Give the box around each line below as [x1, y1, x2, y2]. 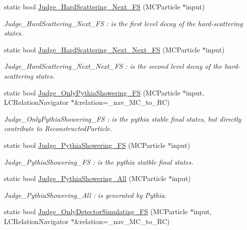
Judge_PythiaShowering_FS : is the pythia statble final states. [4, 156, 194, 167]
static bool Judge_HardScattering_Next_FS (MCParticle [4, 1, 180, 11]
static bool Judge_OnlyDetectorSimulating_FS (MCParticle [4, 206, 188, 217]
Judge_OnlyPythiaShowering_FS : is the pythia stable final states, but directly [4, 113, 242, 124]
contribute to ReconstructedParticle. [4, 123, 112, 134]
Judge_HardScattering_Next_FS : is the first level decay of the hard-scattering [4, 18, 243, 28]
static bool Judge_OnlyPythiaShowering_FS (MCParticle [4, 87, 180, 97]
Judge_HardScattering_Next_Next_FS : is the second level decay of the [4, 61, 222, 71]
